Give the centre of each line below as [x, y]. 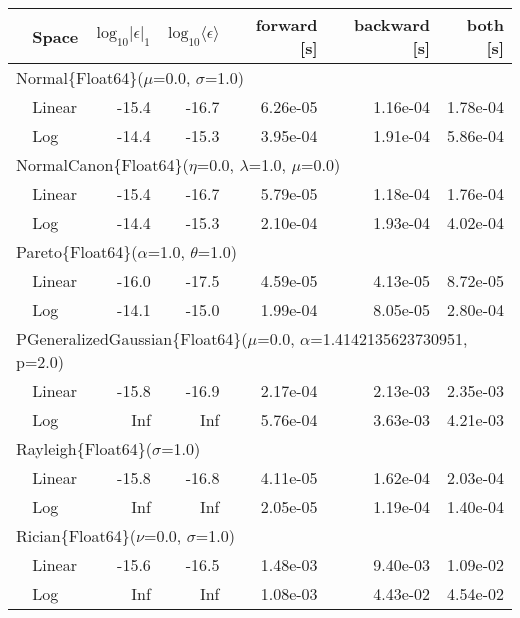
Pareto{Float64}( [77, 251]
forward [286, 24]
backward [392, 24]
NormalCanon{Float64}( [102, 164]
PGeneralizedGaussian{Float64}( [132, 338]
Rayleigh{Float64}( [84, 448]
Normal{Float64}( [80, 77]
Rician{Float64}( [76, 535]
